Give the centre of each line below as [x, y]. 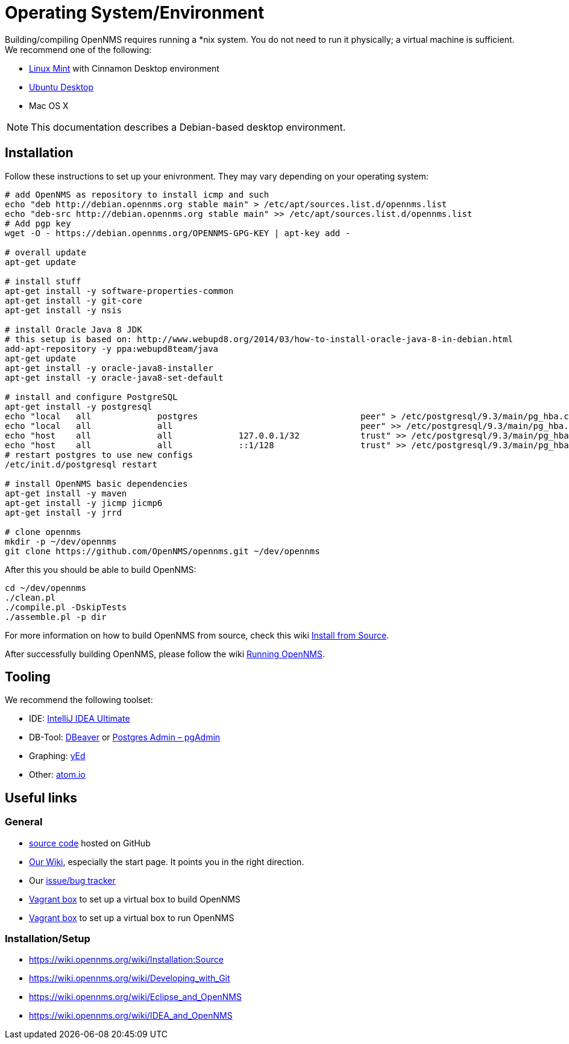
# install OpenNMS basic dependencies [96, 483]
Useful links [41, 798]
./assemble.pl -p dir [56, 617]
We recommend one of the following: [78, 49]
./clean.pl [30, 597]
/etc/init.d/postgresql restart [81, 464]
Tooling [28, 677]
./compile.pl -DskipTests [66, 607]
